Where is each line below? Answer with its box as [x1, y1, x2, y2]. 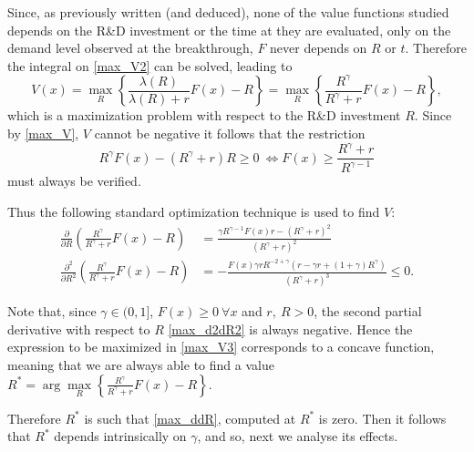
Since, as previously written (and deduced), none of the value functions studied [7, 3, 449, 21]
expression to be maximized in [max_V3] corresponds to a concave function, [7, 337, 435, 356]
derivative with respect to [7, 319, 150, 338]
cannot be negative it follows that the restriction [94, 123, 366, 142]
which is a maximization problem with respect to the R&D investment [7, 106, 401, 125]
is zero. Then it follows [318, 408, 447, 427]
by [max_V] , [7, 123, 79, 142]
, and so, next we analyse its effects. [197, 426, 398, 446]
